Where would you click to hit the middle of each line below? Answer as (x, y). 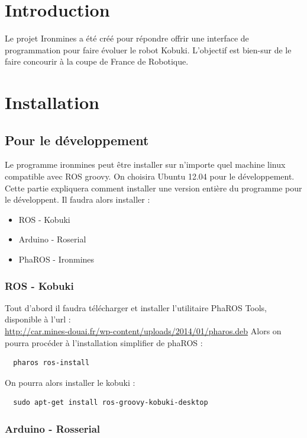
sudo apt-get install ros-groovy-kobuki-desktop (111, 403)
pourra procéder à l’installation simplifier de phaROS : (104, 342)
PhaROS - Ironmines (56, 259)
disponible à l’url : (38, 319)
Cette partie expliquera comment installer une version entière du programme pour (153, 188)
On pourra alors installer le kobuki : (70, 382)
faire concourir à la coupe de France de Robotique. (97, 61)
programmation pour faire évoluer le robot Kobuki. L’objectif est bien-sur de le (148, 49)
